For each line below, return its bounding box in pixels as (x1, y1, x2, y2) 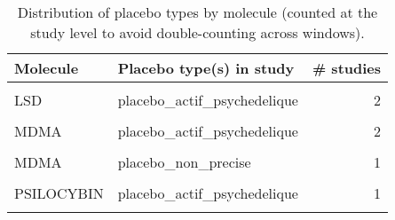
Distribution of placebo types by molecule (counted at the (17, 2, 378, 22)
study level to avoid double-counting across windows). (30, 22, 365, 43)
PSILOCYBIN (14, 183, 104, 203)
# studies (312, 58, 382, 78)
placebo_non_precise (117, 152, 251, 172)
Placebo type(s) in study (117, 58, 295, 78)
